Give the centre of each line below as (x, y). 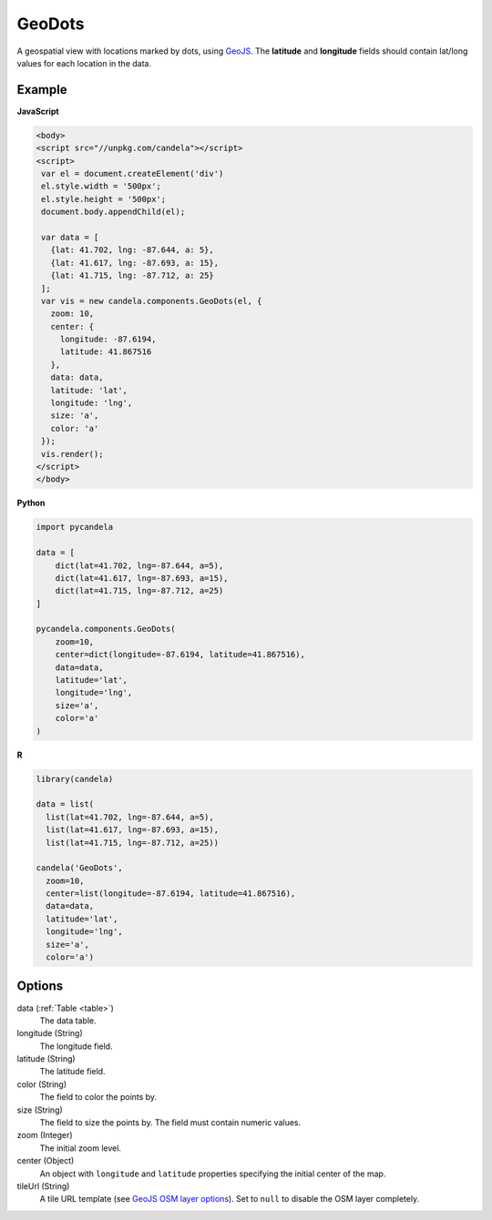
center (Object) (46, 1161)
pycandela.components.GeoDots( (106, 629)
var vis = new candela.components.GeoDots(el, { (152, 301)
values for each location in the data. (84, 63)
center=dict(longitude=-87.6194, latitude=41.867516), (180, 655)
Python (31, 503)
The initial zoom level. (81, 1148)
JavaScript (38, 111)
